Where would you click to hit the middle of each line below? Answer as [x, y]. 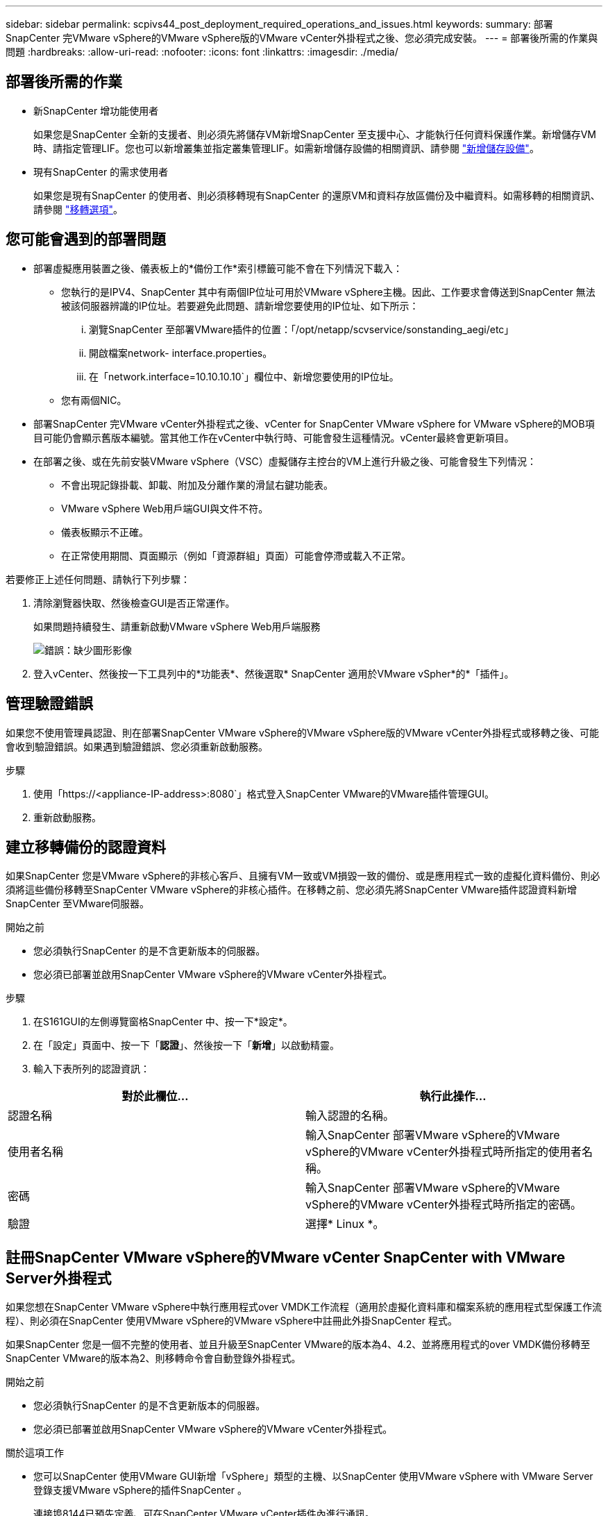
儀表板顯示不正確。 [105, 532]
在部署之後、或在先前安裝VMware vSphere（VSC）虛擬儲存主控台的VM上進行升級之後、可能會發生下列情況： [285, 461]
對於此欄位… [155, 1096]
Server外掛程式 [59, 1278]
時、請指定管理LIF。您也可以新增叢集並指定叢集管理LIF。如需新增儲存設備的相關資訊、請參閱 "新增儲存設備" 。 [286, 148]
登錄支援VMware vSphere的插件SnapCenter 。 [140, 1490]
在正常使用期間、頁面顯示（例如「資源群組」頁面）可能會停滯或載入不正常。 [236, 555]
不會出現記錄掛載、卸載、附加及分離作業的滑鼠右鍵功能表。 [197, 485]
